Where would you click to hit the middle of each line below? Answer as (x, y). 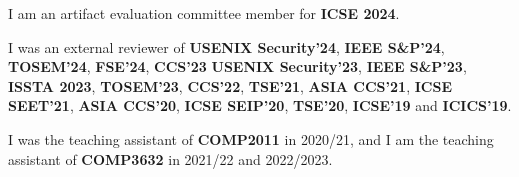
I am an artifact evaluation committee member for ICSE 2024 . (204, 13)
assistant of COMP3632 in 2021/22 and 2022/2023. (170, 158)
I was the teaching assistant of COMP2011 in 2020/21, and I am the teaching (251, 138)
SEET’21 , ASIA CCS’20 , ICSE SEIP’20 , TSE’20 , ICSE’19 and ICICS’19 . (260, 105)
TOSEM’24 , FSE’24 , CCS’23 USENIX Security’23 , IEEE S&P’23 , (237, 66)
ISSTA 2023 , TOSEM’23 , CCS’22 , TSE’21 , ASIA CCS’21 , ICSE (230, 85)
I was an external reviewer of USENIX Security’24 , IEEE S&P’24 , (226, 46)
